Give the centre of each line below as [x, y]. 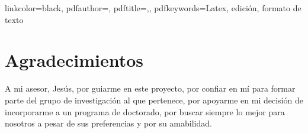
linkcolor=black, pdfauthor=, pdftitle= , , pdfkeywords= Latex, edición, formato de [153, 8]
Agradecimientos [74, 60]
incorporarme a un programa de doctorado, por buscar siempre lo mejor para [145, 111]
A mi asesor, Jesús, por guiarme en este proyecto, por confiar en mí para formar [150, 88]
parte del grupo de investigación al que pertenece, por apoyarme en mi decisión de [154, 100]
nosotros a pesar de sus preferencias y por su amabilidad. [108, 123]
